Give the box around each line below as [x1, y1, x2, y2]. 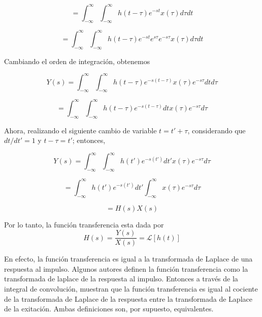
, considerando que [187, 125, 246, 135]
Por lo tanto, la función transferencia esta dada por [4, 219, 164, 229]
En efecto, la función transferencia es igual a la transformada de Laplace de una [4, 253, 253, 264]
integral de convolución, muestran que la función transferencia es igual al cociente [4, 283, 258, 294]
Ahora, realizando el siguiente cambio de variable [4, 125, 157, 135]
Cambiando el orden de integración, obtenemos [4, 55, 150, 66]
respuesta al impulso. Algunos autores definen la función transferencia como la [4, 263, 248, 274]
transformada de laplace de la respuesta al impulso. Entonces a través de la [4, 273, 238, 284]
